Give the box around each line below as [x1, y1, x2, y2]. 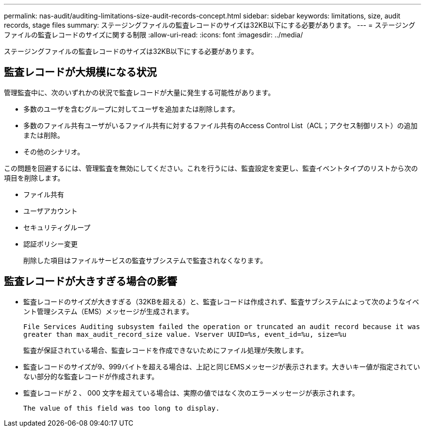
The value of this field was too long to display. [23, 404, 220, 412]
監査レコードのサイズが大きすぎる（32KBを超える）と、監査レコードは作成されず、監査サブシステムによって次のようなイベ [23, 297, 419, 306]
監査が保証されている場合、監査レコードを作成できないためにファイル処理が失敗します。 [23, 346, 308, 354]
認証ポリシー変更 [23, 239, 78, 248]
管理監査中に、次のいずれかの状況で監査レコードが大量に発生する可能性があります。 [4, 88, 275, 97]
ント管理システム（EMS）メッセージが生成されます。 [23, 307, 193, 315]
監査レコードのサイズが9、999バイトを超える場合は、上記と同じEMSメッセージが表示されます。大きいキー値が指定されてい [23, 362, 420, 371]
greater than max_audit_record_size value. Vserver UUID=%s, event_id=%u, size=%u [23, 330, 346, 338]
